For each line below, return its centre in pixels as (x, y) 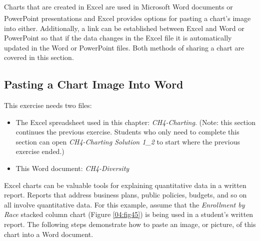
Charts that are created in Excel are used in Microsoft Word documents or (118, 6)
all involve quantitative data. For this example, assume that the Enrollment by (124, 204)
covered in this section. (39, 57)
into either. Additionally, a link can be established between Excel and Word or (124, 28)
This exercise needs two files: (48, 105)
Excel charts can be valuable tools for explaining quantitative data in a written (125, 185)
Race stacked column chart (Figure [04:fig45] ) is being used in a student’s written (129, 214)
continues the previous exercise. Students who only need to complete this (127, 132)
